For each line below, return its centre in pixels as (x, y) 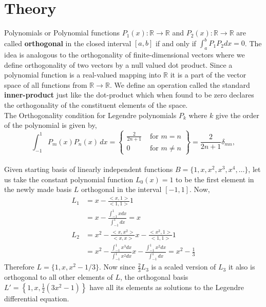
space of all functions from (46, 84)
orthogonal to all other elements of (59, 277)
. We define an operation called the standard (180, 84)
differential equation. (37, 298)
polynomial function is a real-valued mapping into (83, 75)
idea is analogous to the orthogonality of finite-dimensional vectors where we (125, 55)
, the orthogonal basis (154, 277)
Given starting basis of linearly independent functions (89, 169)
